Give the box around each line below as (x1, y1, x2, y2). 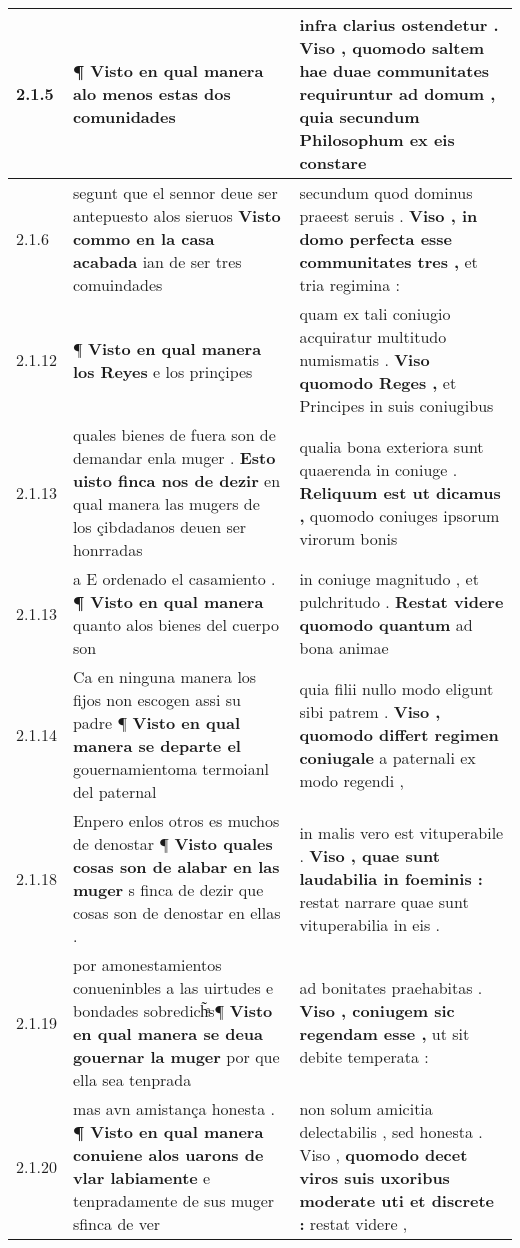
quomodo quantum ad (299, 613, 473, 636)
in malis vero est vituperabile (299, 820, 504, 844)
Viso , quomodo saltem (299, 36, 485, 59)
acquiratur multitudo (299, 325, 447, 348)
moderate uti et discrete (299, 1189, 494, 1212)
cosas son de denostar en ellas (72, 901, 281, 924)
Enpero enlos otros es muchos (72, 809, 280, 832)
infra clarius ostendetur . (299, 13, 499, 36)
